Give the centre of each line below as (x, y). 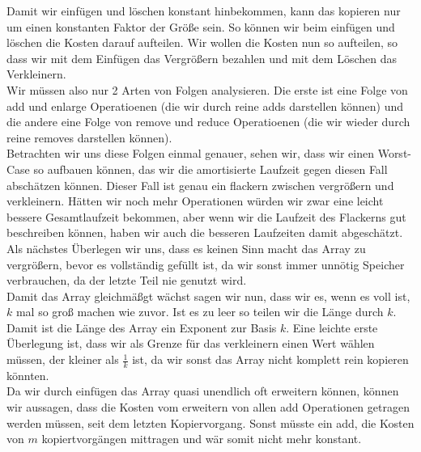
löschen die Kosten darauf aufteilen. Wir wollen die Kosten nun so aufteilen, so (202, 42)
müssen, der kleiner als (63, 359)
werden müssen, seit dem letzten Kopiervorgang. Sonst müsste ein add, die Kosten (210, 422)
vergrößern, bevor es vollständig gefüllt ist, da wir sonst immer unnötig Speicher (206, 264)
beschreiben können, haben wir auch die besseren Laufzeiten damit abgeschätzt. (205, 232)
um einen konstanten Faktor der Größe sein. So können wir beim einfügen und (201, 26)
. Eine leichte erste (332, 327)
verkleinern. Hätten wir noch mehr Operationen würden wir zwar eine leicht (195, 201)
